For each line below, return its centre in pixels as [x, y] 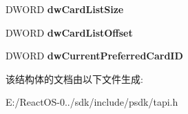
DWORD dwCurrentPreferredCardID [94, 56]
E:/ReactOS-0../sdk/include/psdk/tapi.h [92, 102]
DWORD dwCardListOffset [69, 32]
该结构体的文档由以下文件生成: [74, 78]
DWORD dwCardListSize [65, 9]
